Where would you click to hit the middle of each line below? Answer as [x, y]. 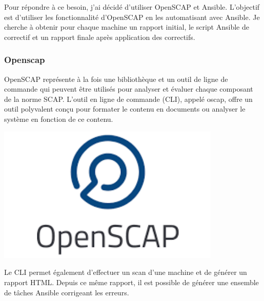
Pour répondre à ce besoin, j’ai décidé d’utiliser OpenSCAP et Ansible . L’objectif [132, 7]
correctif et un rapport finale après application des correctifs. [100, 37]
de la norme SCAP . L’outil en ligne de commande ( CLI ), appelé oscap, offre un [128, 99]
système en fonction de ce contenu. [59, 119]
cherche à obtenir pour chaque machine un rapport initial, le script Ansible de [127, 27]
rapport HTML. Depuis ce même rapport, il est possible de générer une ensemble [131, 282]
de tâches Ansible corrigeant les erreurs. [67, 292]
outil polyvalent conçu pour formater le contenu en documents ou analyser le [125, 109]
